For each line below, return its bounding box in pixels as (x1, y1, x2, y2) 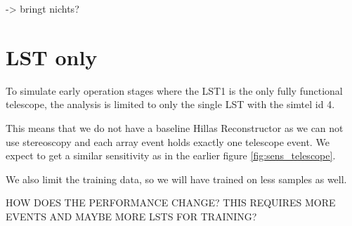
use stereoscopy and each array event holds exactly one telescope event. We (6, 134, 330, 149)
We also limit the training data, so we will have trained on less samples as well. (6, 171, 347, 186)
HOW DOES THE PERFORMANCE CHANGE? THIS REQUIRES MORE (6, 195, 336, 210)
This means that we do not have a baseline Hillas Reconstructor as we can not (6, 120, 344, 135)
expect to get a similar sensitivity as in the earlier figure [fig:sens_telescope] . (6, 148, 336, 163)
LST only (6, 42, 98, 71)
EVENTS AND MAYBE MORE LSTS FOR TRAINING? (6, 208, 257, 223)
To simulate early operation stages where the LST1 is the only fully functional (6, 83, 343, 98)
